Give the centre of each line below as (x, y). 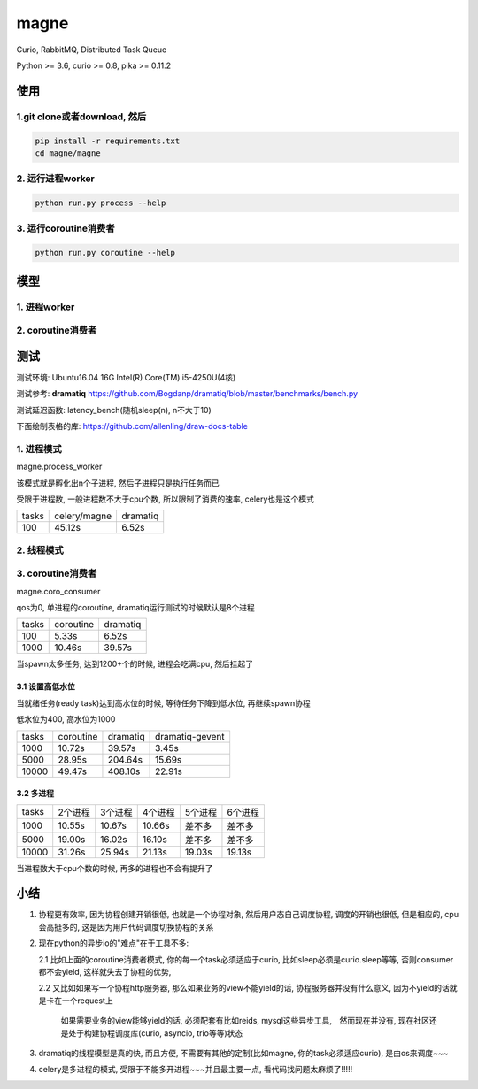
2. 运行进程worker (55, 179)
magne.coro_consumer (58, 591)
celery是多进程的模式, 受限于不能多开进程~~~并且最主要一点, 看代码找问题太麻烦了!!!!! (196, 1070)
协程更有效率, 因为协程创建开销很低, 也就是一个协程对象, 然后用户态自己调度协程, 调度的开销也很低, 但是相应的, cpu (249, 915)
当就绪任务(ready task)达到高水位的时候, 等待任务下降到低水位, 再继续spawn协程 (164, 702)
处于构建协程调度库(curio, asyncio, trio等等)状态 (155, 1033)
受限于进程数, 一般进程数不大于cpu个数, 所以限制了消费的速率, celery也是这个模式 (165, 499)
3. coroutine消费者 (57, 573)
